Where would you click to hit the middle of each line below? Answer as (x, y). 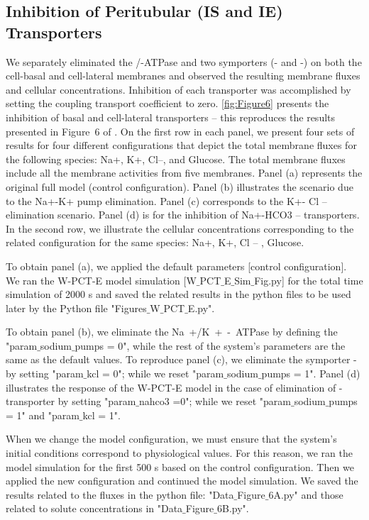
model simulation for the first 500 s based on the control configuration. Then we (180, 466)
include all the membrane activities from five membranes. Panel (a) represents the (184, 173)
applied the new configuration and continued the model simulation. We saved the (182, 481)
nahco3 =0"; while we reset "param (215, 401)
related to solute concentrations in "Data (94, 508)
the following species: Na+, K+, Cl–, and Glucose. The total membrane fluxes (176, 159)
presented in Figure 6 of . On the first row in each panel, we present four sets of (180, 131)
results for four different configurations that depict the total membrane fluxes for (181, 145)
